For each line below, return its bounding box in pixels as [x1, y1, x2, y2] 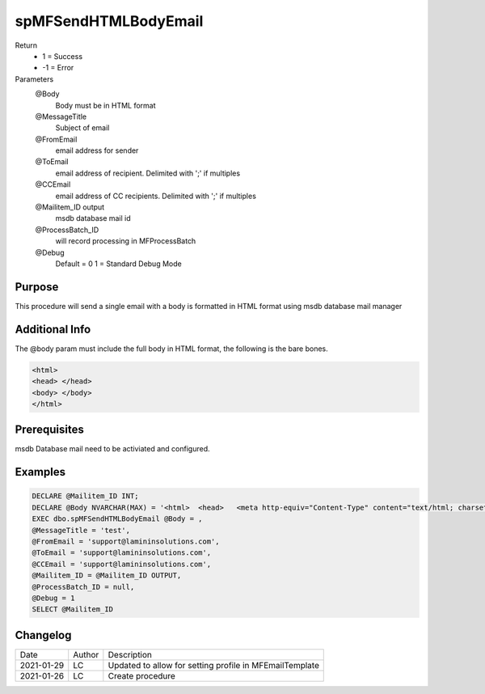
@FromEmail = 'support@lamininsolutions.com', [32, 537, 220, 546]
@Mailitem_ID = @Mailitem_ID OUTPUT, [32, 571, 182, 580]
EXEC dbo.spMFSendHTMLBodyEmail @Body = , [32, 514, 203, 523]
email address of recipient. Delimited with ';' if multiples [55, 168, 241, 178]
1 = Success [42, 51, 83, 61]
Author [73, 649, 99, 660]
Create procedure [108, 670, 175, 681]
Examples [15, 465, 66, 479]
